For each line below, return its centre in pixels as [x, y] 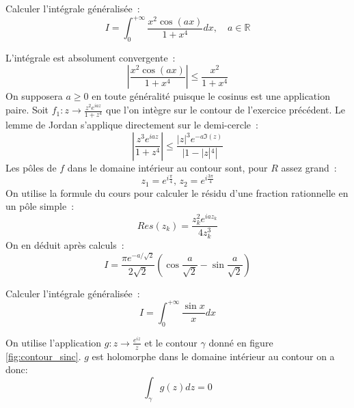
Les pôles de [31, 167]
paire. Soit [27, 110]
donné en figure [241, 342]
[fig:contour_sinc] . [43, 356]
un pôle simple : [40, 206]
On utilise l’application [54, 342]
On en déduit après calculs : [65, 245]
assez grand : [309, 167]
